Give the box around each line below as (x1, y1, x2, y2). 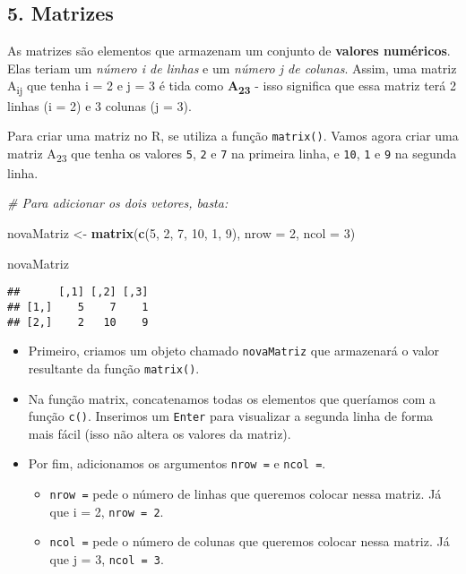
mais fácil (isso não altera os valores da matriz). (28, 424, 291, 442)
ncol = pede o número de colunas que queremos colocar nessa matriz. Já (49, 532, 450, 551)
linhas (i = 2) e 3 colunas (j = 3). (7, 96, 192, 115)
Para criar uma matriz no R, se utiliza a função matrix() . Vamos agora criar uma (7, 126, 459, 145)
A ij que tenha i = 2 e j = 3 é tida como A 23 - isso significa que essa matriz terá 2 (7, 76, 456, 98)
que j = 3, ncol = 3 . (49, 550, 164, 569)
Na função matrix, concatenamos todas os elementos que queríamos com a (28, 389, 436, 407)
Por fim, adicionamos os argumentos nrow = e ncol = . (28, 454, 326, 473)
